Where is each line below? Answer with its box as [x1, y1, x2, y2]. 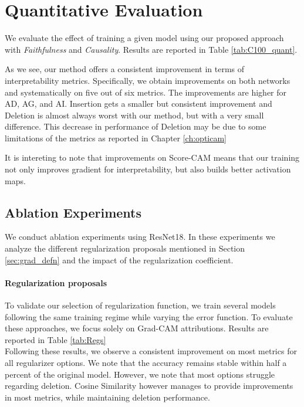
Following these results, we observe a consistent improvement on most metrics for [5, 345, 297, 357]
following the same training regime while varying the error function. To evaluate [5, 310, 293, 323]
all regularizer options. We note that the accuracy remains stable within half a [5, 357, 287, 368]
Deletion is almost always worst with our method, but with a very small [5, 108, 264, 121]
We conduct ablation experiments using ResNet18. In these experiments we [5, 230, 275, 243]
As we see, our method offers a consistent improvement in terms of [5, 63, 245, 75]
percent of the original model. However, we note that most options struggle [5, 368, 275, 380]
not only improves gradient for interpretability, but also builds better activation [5, 163, 291, 175]
